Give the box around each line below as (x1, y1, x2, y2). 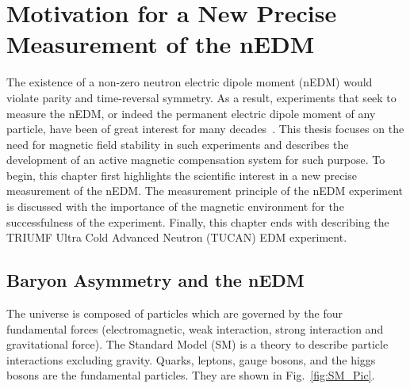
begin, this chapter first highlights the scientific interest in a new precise (6, 166, 357, 183)
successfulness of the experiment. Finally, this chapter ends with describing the (6, 213, 389, 230)
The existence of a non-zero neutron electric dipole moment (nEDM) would (6, 74, 373, 90)
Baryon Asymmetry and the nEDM (6, 268, 305, 292)
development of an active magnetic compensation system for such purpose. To (6, 151, 385, 168)
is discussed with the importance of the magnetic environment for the (6, 198, 344, 215)
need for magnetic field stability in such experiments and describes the (6, 135, 349, 152)
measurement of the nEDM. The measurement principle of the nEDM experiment (6, 182, 404, 199)
